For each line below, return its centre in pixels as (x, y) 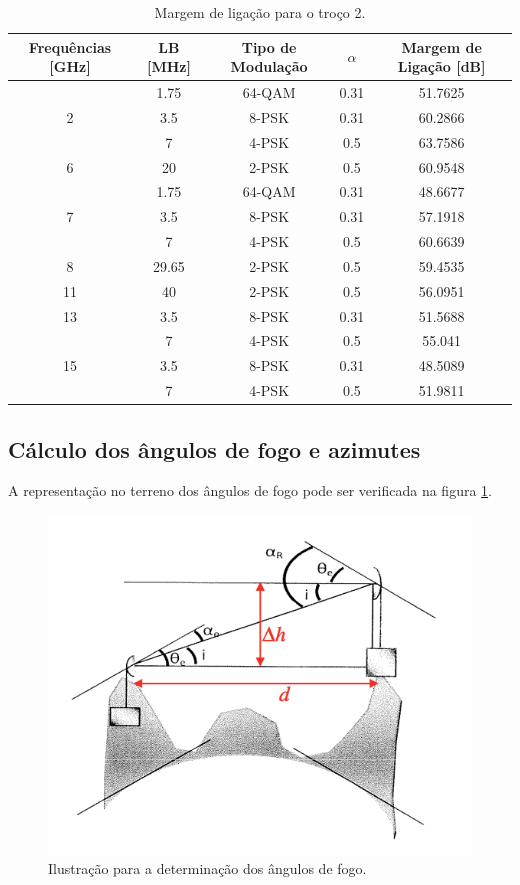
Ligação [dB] (441, 66)
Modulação (269, 66)
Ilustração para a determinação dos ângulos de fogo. (207, 868)
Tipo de (269, 46)
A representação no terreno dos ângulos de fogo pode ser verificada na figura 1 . (250, 490)
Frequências (70, 46)
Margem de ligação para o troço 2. (260, 12)
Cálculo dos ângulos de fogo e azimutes (214, 448)
